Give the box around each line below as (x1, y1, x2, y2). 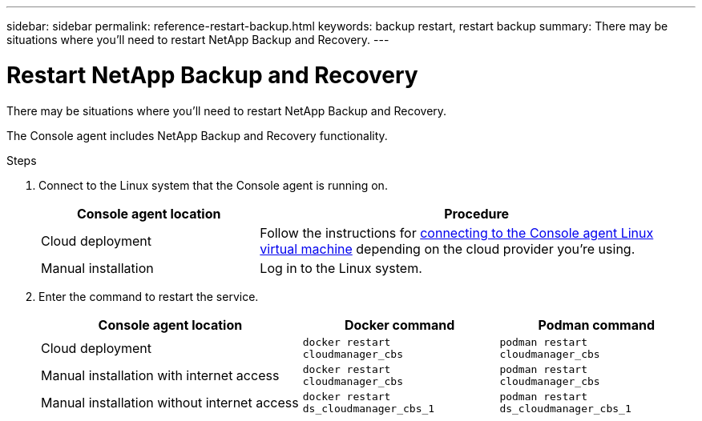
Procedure (444, 205, 510, 222)
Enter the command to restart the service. (38, 289, 259, 303)
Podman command (538, 316, 655, 333)
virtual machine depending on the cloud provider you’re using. (260, 240, 635, 257)
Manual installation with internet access (41, 367, 280, 383)
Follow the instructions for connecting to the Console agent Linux (260, 224, 654, 241)
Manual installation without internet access (41, 394, 299, 411)
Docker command (344, 316, 455, 333)
